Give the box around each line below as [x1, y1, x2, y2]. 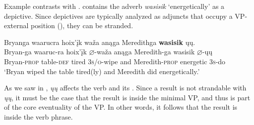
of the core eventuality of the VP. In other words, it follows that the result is [4, 102, 238, 112]
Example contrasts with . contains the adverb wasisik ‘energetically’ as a [4, 1, 225, 11]
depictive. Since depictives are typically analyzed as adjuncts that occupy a [4, 10, 233, 21]
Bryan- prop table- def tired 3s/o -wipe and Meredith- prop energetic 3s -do [4, 56, 226, 66]
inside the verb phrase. [4, 111, 73, 122]
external [4, 20, 29, 31]
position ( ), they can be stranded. [31, 20, 133, 31]
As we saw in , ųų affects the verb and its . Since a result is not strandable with [4, 83, 247, 93]
